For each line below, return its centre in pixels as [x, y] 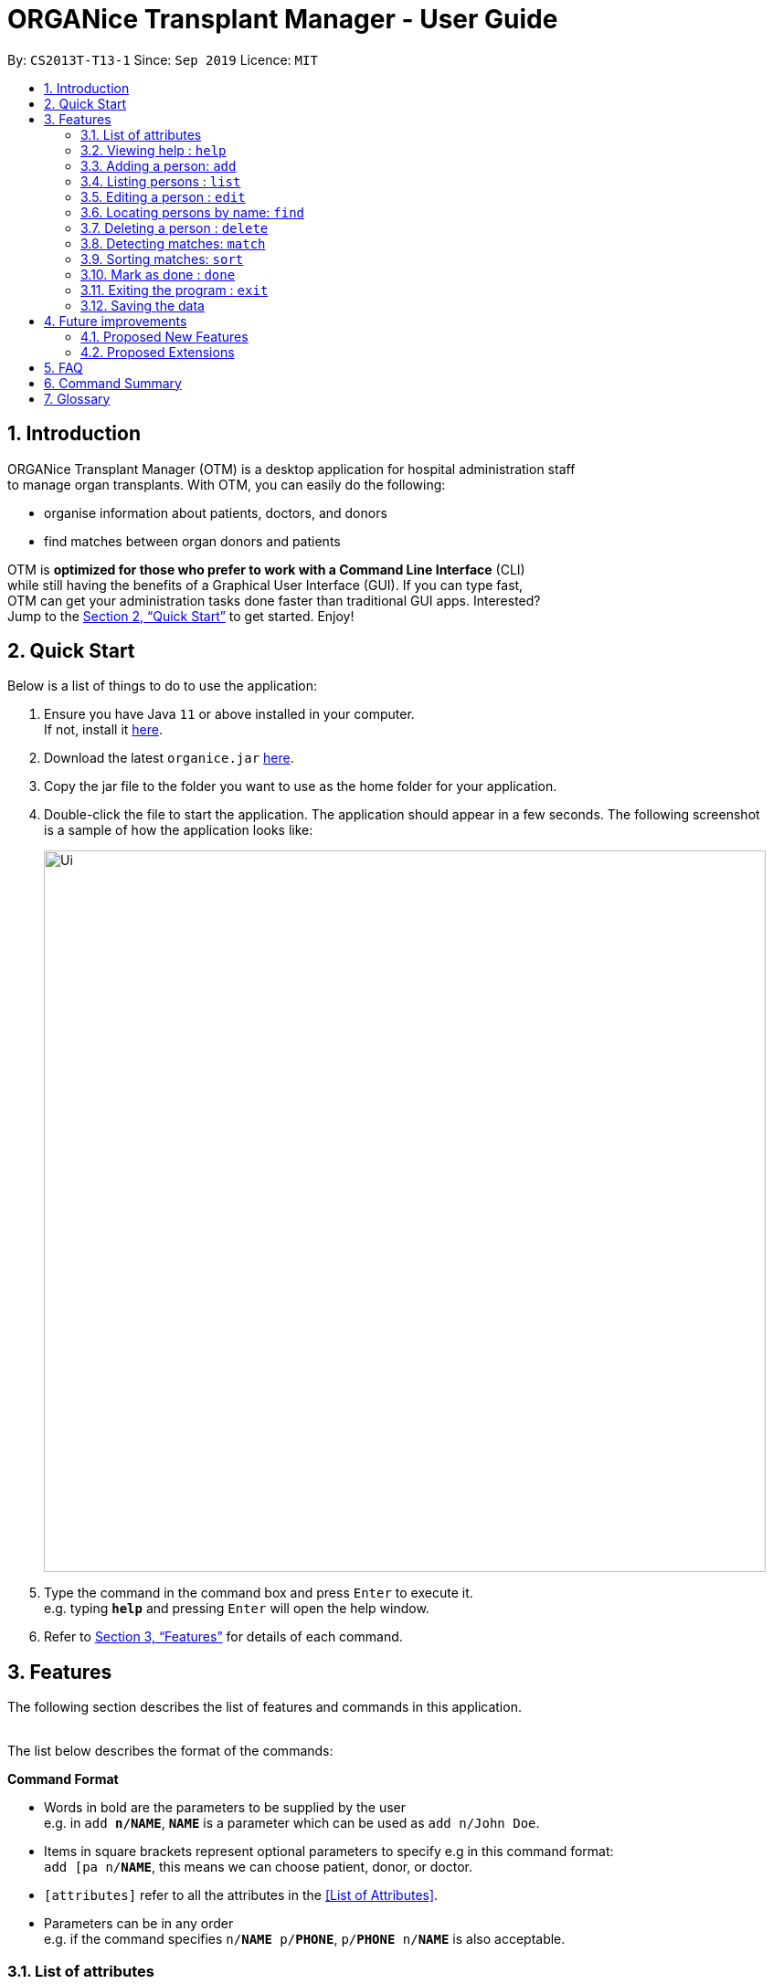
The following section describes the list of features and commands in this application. [265, 1707]
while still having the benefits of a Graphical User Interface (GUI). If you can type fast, [265, 585]
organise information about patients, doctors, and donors [216, 512]
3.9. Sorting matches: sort [162, 259]
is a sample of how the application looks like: [179, 830]
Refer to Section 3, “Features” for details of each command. [223, 1637]
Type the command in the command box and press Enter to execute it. [259, 1593]
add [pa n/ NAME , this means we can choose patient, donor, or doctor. [259, 1867]
